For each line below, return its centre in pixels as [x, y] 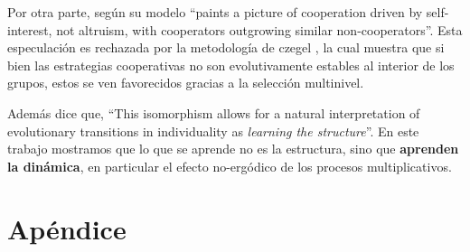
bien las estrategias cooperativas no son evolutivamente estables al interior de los [231, 65]
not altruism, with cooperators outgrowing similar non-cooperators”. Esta [259, 29]
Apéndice [67, 228]
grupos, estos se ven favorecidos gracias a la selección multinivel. [186, 83]
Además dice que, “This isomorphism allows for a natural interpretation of [214, 112]
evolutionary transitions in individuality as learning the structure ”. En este [213, 131]
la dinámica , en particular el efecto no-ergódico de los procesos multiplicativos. [230, 166]
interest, [30, 29]
